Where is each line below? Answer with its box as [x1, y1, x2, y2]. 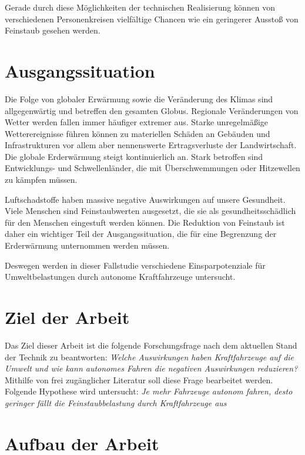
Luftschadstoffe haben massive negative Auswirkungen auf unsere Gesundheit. [5, 193, 286, 205]
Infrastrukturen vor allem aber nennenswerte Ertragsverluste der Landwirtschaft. [5, 139, 297, 151]
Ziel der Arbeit [5, 305, 130, 329]
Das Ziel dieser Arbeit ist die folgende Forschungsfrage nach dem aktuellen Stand [5, 339, 297, 351]
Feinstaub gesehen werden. [5, 24, 100, 36]
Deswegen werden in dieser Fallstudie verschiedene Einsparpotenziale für [5, 259, 266, 271]
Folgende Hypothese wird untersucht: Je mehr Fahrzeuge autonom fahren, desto [5, 385, 293, 397]
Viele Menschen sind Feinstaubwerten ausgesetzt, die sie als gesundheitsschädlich [5, 205, 296, 217]
